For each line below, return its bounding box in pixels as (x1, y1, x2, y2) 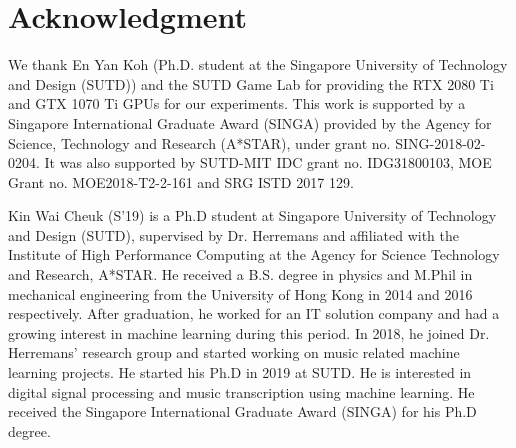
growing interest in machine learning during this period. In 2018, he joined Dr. (8, 322, 490, 343)
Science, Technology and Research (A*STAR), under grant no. (8, 132, 391, 153)
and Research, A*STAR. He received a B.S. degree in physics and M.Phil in (8, 264, 473, 285)
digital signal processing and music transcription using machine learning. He (8, 381, 475, 402)
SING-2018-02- (395, 132, 486, 153)
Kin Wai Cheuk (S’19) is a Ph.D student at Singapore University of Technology (8, 205, 497, 226)
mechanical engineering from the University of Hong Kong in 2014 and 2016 (8, 283, 473, 304)
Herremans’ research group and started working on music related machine (8, 342, 460, 363)
